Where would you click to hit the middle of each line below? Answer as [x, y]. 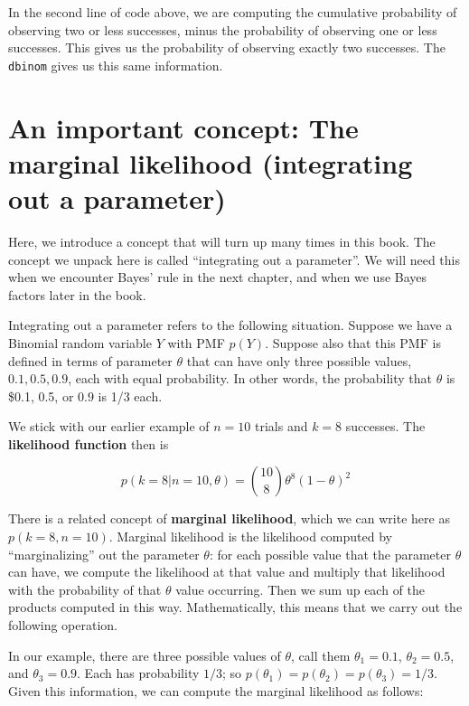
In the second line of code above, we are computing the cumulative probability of [233, 12]
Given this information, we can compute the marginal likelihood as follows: [216, 690]
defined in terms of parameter [90, 360]
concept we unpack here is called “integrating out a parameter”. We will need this [234, 259]
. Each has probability [138, 673]
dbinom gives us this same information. [116, 65]
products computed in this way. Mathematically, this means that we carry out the [235, 607]
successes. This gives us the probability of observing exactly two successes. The [227, 47]
